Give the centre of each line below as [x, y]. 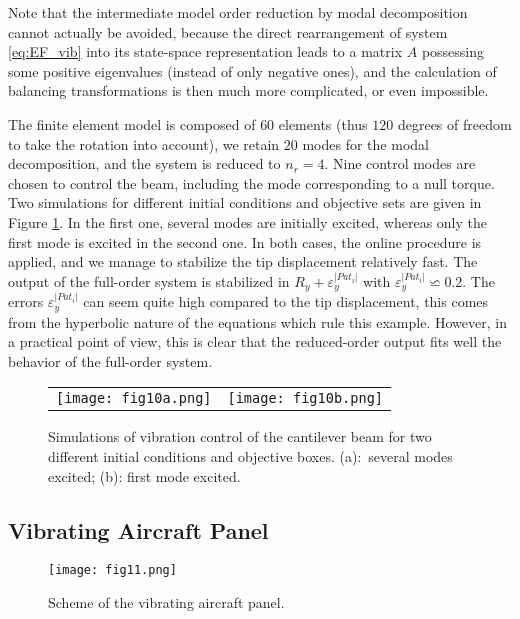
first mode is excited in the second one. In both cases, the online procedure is [245, 241]
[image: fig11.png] [112, 570]
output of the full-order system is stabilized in [149, 280]
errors [26, 301]
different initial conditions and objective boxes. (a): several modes [250, 456]
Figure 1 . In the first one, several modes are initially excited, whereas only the [248, 221]
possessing [453, 51]
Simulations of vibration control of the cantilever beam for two [240, 436]
